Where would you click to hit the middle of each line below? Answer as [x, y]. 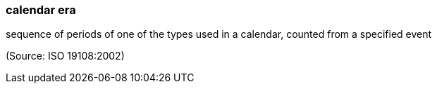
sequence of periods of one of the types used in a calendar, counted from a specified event [219, 34]
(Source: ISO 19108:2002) [65, 56]
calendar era [41, 10]
